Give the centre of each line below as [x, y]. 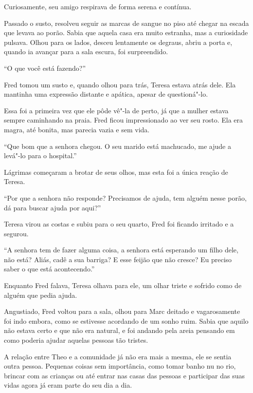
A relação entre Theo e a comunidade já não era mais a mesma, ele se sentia [118, 356]
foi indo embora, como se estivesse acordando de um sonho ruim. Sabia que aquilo [126, 321]
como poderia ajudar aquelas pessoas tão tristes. [76, 340]
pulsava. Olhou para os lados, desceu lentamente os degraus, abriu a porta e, [118, 42]
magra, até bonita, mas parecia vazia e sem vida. [77, 129]
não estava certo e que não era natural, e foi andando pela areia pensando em [119, 330]
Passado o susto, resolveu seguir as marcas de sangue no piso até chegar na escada [126, 23]
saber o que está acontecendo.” [49, 269]
